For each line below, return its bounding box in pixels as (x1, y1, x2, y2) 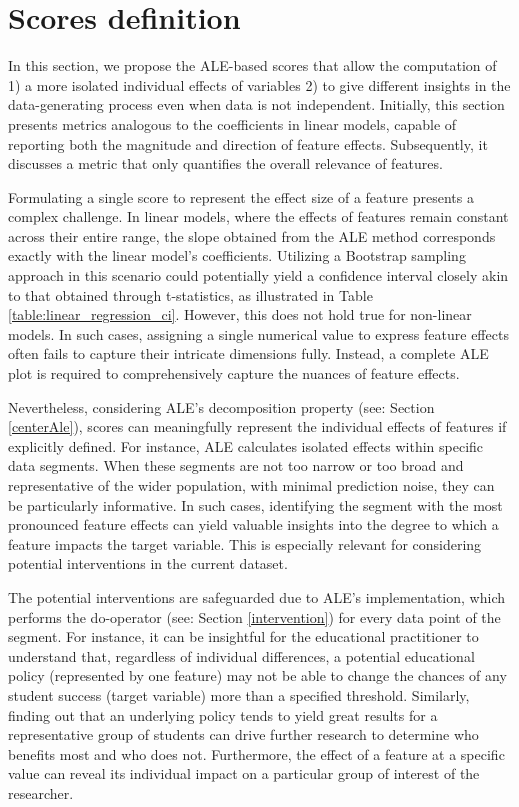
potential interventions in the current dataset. (8, 553, 288, 574)
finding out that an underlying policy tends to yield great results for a (8, 704, 438, 725)
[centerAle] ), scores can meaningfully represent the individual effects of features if (8, 416, 507, 437)
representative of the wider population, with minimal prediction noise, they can (8, 475, 495, 495)
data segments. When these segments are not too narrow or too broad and (8, 455, 464, 476)
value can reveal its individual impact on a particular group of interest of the (8, 763, 480, 784)
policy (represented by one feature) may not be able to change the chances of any (8, 665, 507, 686)
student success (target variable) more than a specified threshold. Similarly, (8, 684, 470, 705)
